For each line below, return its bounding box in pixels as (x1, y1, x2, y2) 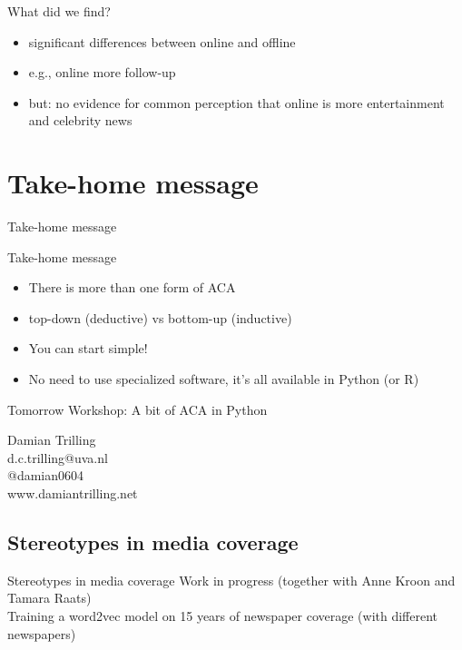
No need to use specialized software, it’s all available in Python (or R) (28, 369, 419, 389)
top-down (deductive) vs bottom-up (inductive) (28, 308, 292, 327)
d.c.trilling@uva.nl (7, 448, 108, 467)
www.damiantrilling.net (7, 484, 138, 503)
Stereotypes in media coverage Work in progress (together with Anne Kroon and (7, 570, 456, 589)
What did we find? (7, 2, 111, 20)
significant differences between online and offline (28, 32, 296, 51)
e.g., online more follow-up (28, 63, 176, 82)
